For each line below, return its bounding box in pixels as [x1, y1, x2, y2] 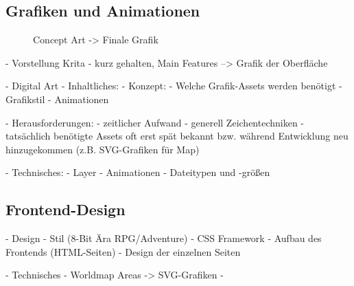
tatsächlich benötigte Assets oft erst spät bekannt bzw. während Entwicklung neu [5, 129, 349, 143]
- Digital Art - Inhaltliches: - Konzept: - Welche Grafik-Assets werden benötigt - [5, 78, 342, 93]
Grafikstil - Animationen [5, 91, 109, 106]
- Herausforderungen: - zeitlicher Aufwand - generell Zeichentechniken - [5, 115, 305, 129]
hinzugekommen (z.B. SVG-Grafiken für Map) [5, 142, 200, 156]
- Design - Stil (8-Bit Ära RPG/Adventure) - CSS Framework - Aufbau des [5, 231, 322, 245]
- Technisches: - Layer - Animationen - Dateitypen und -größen [5, 165, 270, 179]
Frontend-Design [5, 199, 126, 220]
